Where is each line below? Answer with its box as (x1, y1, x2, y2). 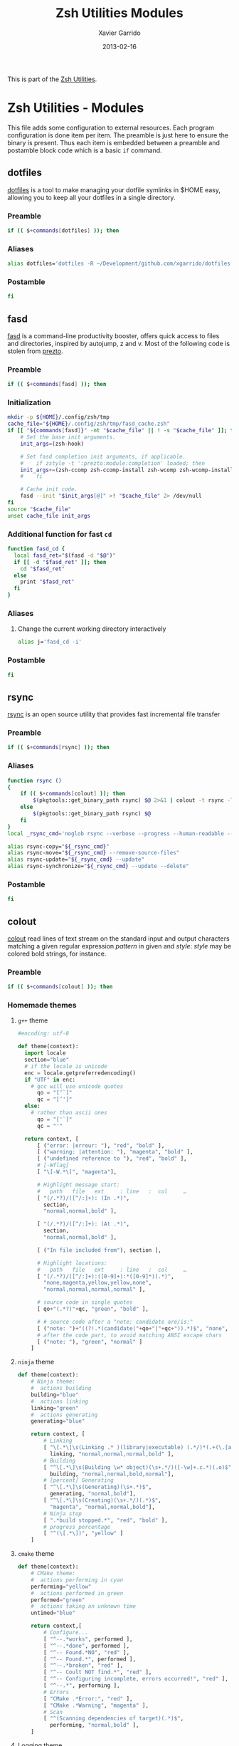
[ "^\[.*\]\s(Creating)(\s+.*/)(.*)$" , (43, 1497, 161, 1504)
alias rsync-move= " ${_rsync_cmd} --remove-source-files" (7, 850, 180, 857)
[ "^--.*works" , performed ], (43, 1636, 133, 1643)
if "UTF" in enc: (24, 1076, 76, 1083)
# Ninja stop (43, 1510, 82, 1517)
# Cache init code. (20, 486, 78, 493)
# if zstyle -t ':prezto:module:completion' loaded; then (20, 459, 205, 467)
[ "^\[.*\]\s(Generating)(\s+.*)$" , (43, 1483, 152, 1491)
